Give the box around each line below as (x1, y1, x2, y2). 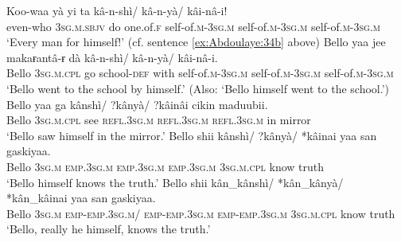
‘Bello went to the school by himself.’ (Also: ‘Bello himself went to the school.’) (6, 80, 389, 96)
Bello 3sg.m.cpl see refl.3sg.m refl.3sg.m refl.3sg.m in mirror (6, 111, 311, 128)
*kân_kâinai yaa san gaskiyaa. (6, 189, 156, 206)
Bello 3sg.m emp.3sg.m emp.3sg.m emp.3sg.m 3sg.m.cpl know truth (6, 158, 325, 174)
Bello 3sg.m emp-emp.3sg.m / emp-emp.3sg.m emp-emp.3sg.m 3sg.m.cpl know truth (6, 205, 395, 221)
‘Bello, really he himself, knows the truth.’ (6, 221, 211, 237)
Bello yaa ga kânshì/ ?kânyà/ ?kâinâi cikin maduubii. (6, 96, 268, 112)
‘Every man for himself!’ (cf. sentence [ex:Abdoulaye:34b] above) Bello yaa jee (6, 33, 386, 50)
